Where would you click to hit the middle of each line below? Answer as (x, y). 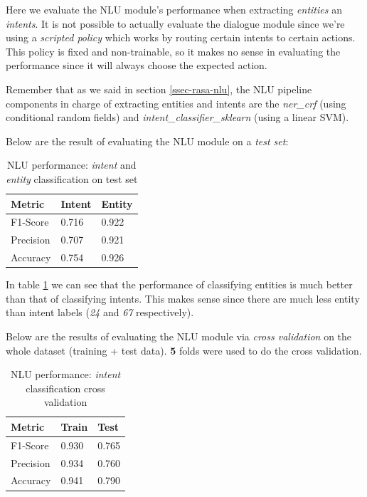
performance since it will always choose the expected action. (137, 65)
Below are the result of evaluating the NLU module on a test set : (147, 141)
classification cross (65, 388)
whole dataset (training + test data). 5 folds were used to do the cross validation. (184, 350)
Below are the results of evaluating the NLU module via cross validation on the (179, 336)
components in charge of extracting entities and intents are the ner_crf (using (176, 103)
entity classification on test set (72, 178)
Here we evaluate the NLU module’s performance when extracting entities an (174, 9)
